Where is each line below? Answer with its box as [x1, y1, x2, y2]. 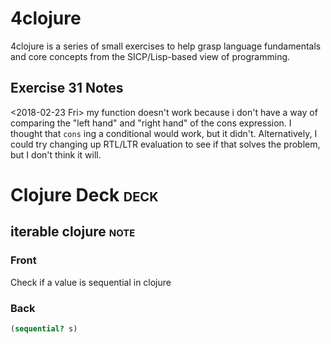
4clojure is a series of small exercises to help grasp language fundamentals [10, 40, 322, 52]
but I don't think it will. [10, 148, 102, 161]
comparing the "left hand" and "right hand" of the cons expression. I [10, 117, 292, 129]
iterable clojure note [10, 223, 136, 241]
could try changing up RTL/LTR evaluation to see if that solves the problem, [10, 138, 321, 150]
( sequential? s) [10, 323, 78, 334]
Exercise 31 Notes [10, 80, 124, 97]
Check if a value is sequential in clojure [10, 276, 172, 288]
